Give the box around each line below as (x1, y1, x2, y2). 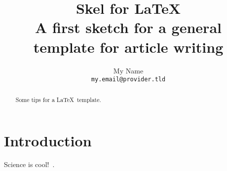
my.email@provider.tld (91, 76, 166, 83)
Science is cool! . (4, 159, 55, 170)
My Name (113, 65, 144, 75)
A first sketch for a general (35, 17, 222, 37)
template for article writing (33, 36, 224, 57)
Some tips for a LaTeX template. (15, 95, 101, 103)
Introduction (4, 131, 92, 151)
